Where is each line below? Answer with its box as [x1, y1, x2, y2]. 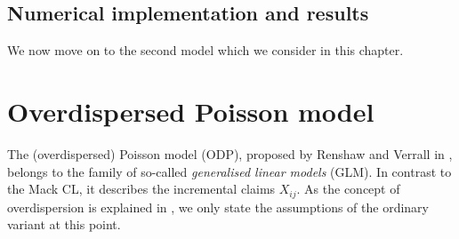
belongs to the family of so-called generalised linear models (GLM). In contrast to [7, 162, 452, 180]
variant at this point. [7, 215, 121, 234]
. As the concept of [296, 179, 400, 198]
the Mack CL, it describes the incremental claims [7, 179, 276, 198]
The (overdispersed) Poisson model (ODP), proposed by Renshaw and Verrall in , [7, 144, 453, 163]
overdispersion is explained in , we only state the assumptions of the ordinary [7, 197, 429, 216]
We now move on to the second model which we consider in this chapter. [7, 41, 404, 60]
